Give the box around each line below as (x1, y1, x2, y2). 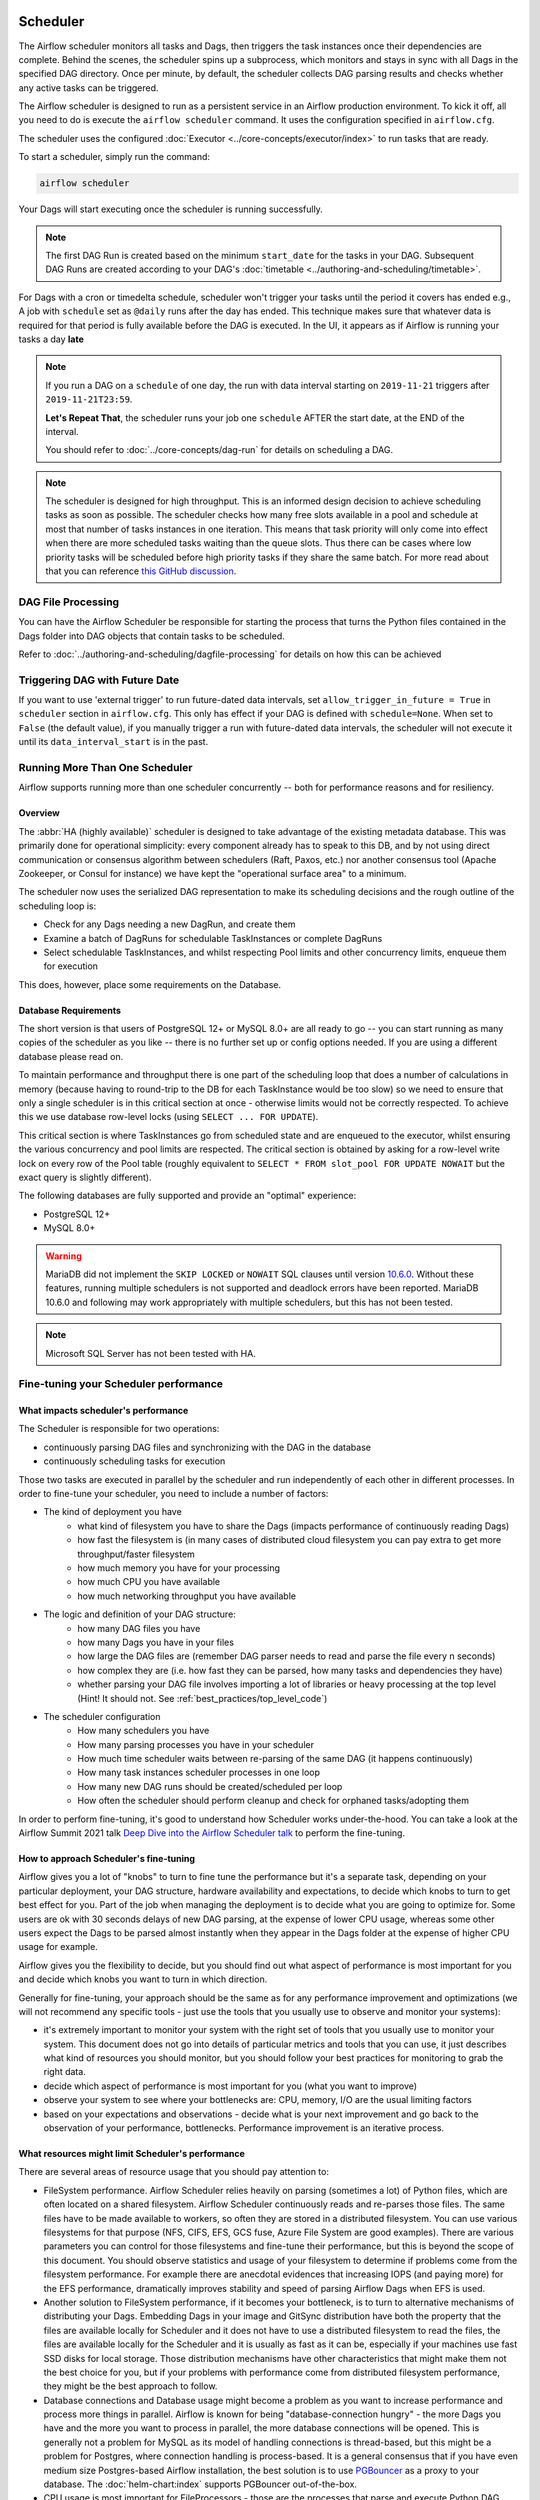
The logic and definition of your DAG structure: (43, 1608, 237, 1620)
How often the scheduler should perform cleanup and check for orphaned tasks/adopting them (77, 1795, 470, 1807)
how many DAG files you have (77, 1622, 201, 1634)
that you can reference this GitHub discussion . (45, 565, 237, 577)
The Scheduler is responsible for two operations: (18, 1423, 220, 1435)
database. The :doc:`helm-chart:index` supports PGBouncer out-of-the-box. (43, 2478, 358, 2490)
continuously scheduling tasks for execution (43, 1455, 226, 1467)
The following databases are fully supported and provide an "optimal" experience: (18, 1190, 357, 1202)
